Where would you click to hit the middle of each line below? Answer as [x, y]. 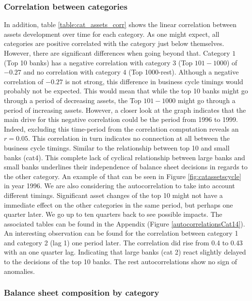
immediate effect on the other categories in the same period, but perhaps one [118, 204]
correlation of [24, 81]
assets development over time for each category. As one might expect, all [112, 34]
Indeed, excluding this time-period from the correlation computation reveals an [121, 128]
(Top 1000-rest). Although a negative [184, 72]
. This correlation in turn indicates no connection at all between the [129, 138]
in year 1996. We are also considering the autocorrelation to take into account [119, 186]
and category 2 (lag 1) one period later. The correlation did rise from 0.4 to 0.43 [123, 242]
